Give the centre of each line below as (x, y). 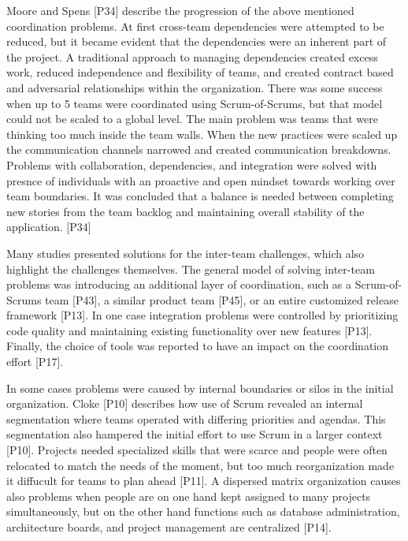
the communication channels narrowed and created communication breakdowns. (199, 149)
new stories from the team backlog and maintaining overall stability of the (185, 211)
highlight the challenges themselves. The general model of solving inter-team (191, 269)
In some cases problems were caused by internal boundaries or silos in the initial (200, 388)
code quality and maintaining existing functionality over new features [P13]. (189, 330)
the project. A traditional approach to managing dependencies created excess (192, 56)
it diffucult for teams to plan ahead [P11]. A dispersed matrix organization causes (204, 481)
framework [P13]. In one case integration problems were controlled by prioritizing (202, 315)
